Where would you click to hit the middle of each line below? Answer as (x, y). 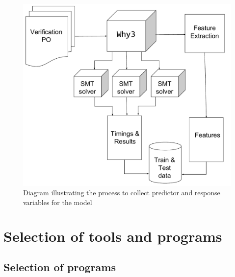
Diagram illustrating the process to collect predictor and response (122, 193)
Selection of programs (60, 267)
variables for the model (58, 202)
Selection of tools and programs (113, 236)
